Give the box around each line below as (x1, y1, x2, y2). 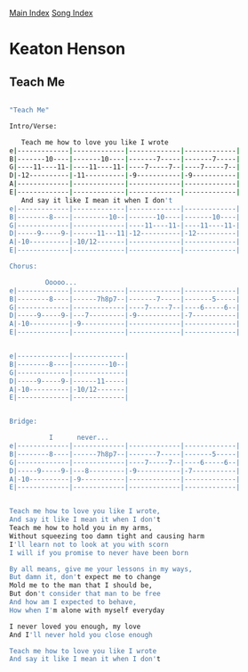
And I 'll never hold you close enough (9, 630, 153, 639)
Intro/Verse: (9, 121, 58, 130)
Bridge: (9, 417, 38, 427)
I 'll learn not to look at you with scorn (9, 540, 169, 549)
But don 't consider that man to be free (9, 589, 162, 599)
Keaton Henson (9, 39, 126, 59)
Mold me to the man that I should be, (9, 581, 153, 590)
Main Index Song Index (9, 8, 93, 18)
